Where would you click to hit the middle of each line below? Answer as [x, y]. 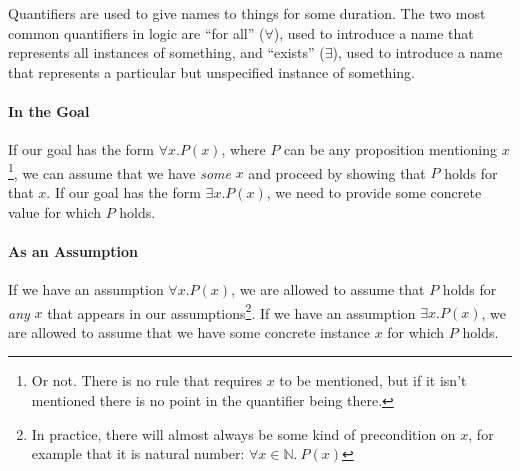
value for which [54, 211]
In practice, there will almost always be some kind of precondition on [243, 433]
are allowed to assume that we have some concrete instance [189, 331]
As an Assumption [73, 250]
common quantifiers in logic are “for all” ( [136, 32]
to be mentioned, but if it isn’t [373, 380]
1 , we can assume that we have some [119, 171]
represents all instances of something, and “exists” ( [166, 52]
